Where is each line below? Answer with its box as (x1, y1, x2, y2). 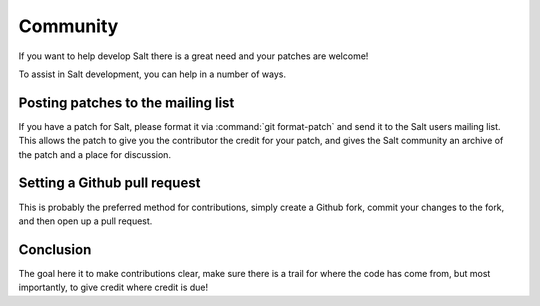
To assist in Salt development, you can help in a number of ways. (18, 68, 287, 80)
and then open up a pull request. (18, 215, 153, 227)
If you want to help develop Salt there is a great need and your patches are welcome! (18, 50, 369, 62)
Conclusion (18, 241, 92, 258)
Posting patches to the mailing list (18, 94, 235, 111)
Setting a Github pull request (18, 175, 201, 192)
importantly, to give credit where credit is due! (18, 281, 209, 294)
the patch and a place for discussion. (18, 148, 172, 160)
